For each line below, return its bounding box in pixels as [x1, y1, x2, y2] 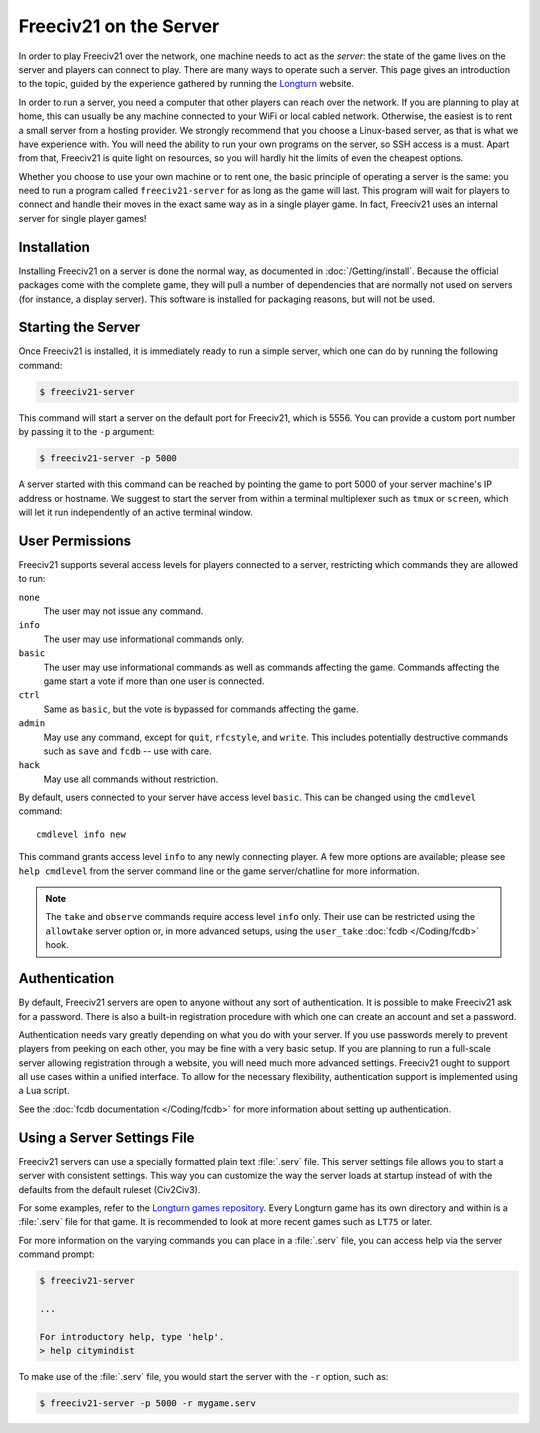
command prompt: [18, 1248, 95, 1260]
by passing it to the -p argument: [18, 426, 155, 438]
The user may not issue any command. [43, 605, 204, 617]
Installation [18, 238, 90, 255]
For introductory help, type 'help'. [39, 1331, 225, 1342]
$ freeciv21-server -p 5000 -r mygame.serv [39, 1398, 257, 1409]
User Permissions [18, 532, 132, 549]
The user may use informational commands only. [43, 633, 245, 645]
